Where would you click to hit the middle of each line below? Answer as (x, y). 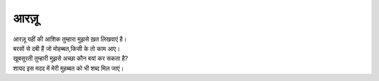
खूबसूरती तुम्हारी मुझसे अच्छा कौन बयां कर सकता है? (71, 59)
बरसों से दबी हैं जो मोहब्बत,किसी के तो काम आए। (67, 48)
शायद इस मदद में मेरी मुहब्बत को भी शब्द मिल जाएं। (68, 68)
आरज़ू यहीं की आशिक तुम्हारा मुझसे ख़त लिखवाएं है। (70, 39)
